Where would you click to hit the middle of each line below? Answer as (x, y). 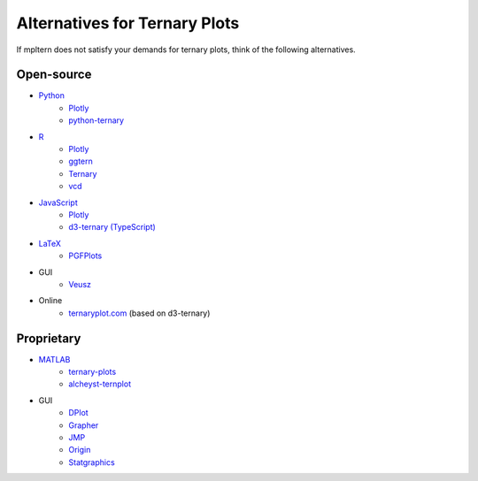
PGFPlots (85, 256)
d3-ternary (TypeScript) (112, 227)
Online (50, 301)
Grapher (84, 425)
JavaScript (58, 202)
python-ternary (96, 120)
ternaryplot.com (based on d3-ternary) (139, 313)
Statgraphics (92, 462)
